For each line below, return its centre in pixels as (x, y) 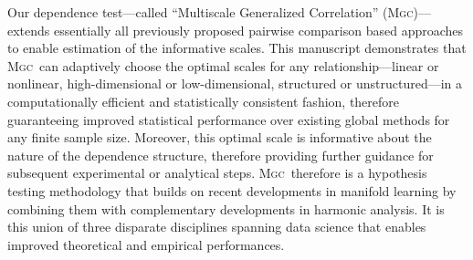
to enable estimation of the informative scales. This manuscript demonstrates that (237, 48)
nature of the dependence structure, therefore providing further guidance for (221, 155)
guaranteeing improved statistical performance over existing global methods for (229, 119)
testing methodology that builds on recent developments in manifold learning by (232, 190)
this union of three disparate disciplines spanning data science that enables (217, 227)
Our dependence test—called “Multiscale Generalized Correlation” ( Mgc (210, 12)
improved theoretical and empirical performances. (146, 244)
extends (29, 30)
